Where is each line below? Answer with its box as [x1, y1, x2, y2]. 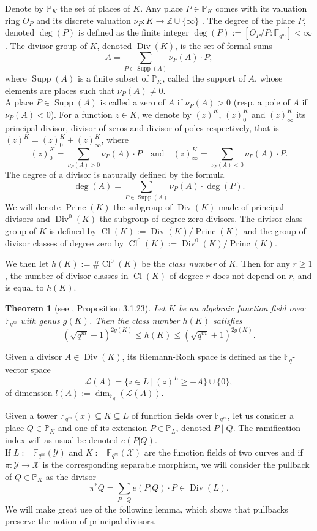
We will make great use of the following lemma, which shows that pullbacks [5, 502, 288, 515]
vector [5, 362, 28, 375]
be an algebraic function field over [178, 301, 305, 314]
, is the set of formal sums [175, 39, 273, 52]
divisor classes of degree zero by [5, 236, 124, 249]
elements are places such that [5, 83, 115, 96]
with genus [20, 313, 60, 326]
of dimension [5, 386, 53, 399]
